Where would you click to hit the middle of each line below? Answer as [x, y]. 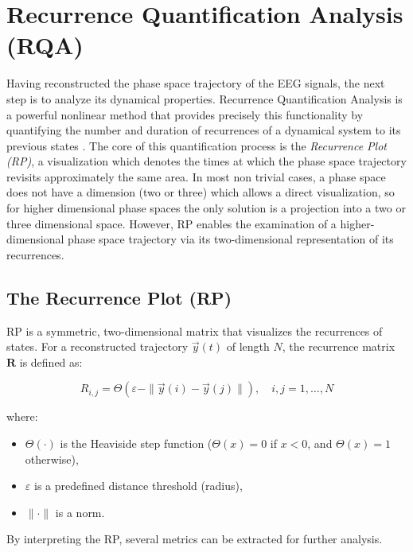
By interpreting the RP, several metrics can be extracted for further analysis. [195, 539]
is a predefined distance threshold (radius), [138, 486]
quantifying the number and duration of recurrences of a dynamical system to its [204, 130]
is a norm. [80, 512]
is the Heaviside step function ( [136, 443]
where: [22, 416]
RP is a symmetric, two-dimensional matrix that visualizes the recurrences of [195, 330]
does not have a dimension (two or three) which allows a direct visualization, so [201, 192]
